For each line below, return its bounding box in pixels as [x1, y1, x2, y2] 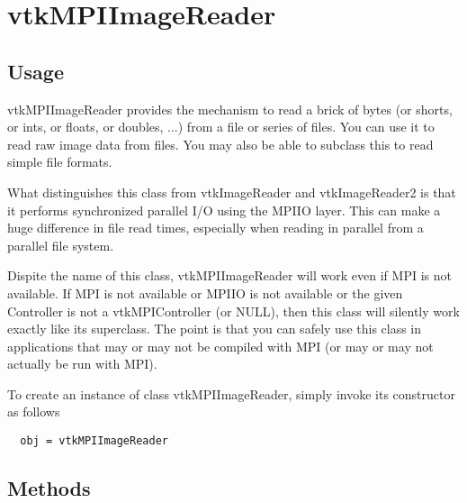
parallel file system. [7, 235, 114, 254]
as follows [7, 402, 60, 421]
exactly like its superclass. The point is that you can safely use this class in [7, 319, 422, 338]
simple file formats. [7, 152, 112, 171]
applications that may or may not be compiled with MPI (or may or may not [7, 336, 434, 355]
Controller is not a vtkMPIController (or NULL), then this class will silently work [7, 301, 460, 320]
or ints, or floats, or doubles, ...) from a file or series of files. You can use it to [7, 117, 435, 136]
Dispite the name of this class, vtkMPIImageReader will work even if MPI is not [7, 266, 452, 285]
